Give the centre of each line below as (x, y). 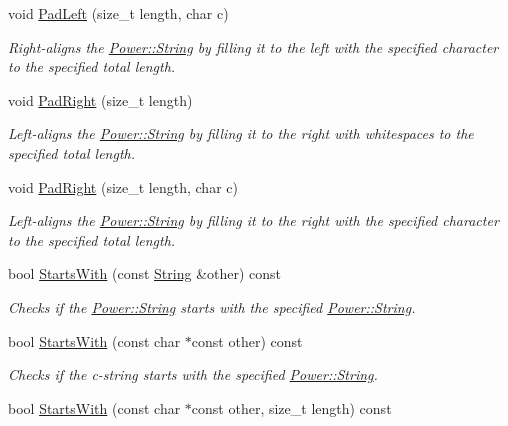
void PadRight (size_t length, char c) (123, 186)
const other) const (247, 340)
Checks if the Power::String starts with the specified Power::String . (212, 306)
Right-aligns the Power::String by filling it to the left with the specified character (253, 46)
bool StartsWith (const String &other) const (145, 273)
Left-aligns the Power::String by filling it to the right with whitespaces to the (241, 133)
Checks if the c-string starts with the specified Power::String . (193, 374)
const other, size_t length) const (291, 407)
